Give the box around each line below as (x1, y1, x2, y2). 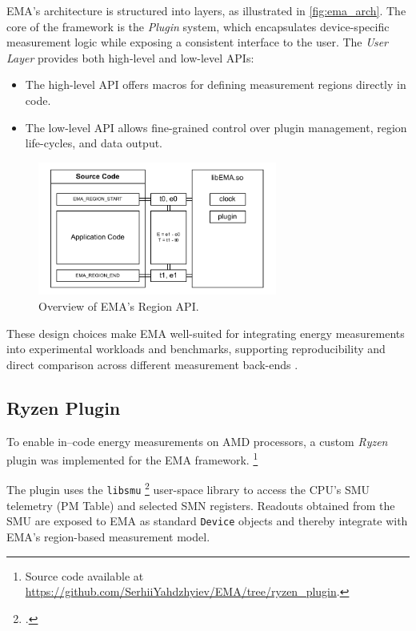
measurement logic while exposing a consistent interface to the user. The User (6, 34, 388, 50)
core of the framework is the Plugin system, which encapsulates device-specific (6, 18, 390, 34)
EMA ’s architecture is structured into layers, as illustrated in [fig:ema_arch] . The (6, 2, 406, 18)
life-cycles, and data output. (25, 135, 163, 151)
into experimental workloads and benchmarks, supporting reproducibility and (6, 340, 386, 357)
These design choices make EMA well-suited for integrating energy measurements (6, 324, 405, 341)
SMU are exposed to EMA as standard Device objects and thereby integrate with (6, 512, 408, 529)
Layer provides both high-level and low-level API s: (6, 49, 254, 66)
